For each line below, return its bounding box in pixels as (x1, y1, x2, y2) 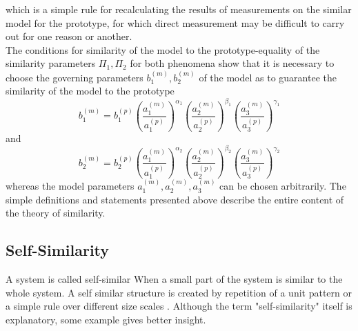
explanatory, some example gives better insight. (6, 312, 206, 326)
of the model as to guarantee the (199, 70, 337, 84)
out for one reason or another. (6, 29, 132, 43)
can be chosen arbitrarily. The (219, 179, 346, 193)
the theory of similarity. (6, 205, 106, 220)
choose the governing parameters (6, 70, 143, 84)
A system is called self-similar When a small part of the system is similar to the (6, 272, 343, 286)
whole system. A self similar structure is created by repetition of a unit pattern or (6, 285, 352, 299)
